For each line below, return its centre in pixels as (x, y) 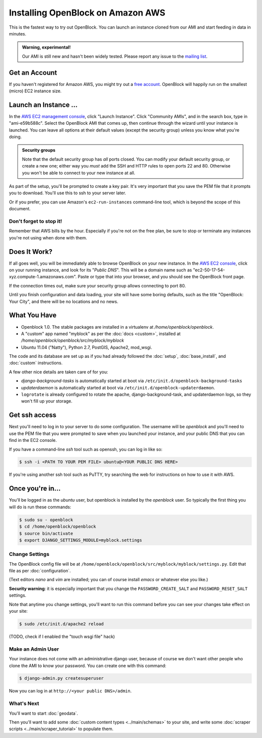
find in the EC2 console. (33, 440)
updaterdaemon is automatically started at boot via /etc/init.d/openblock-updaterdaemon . (118, 387)
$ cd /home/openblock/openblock (58, 527)
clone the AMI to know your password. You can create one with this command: (88, 666)
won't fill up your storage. (47, 401)
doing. (15, 137)
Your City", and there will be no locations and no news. (64, 302)
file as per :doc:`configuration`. (40, 571)
